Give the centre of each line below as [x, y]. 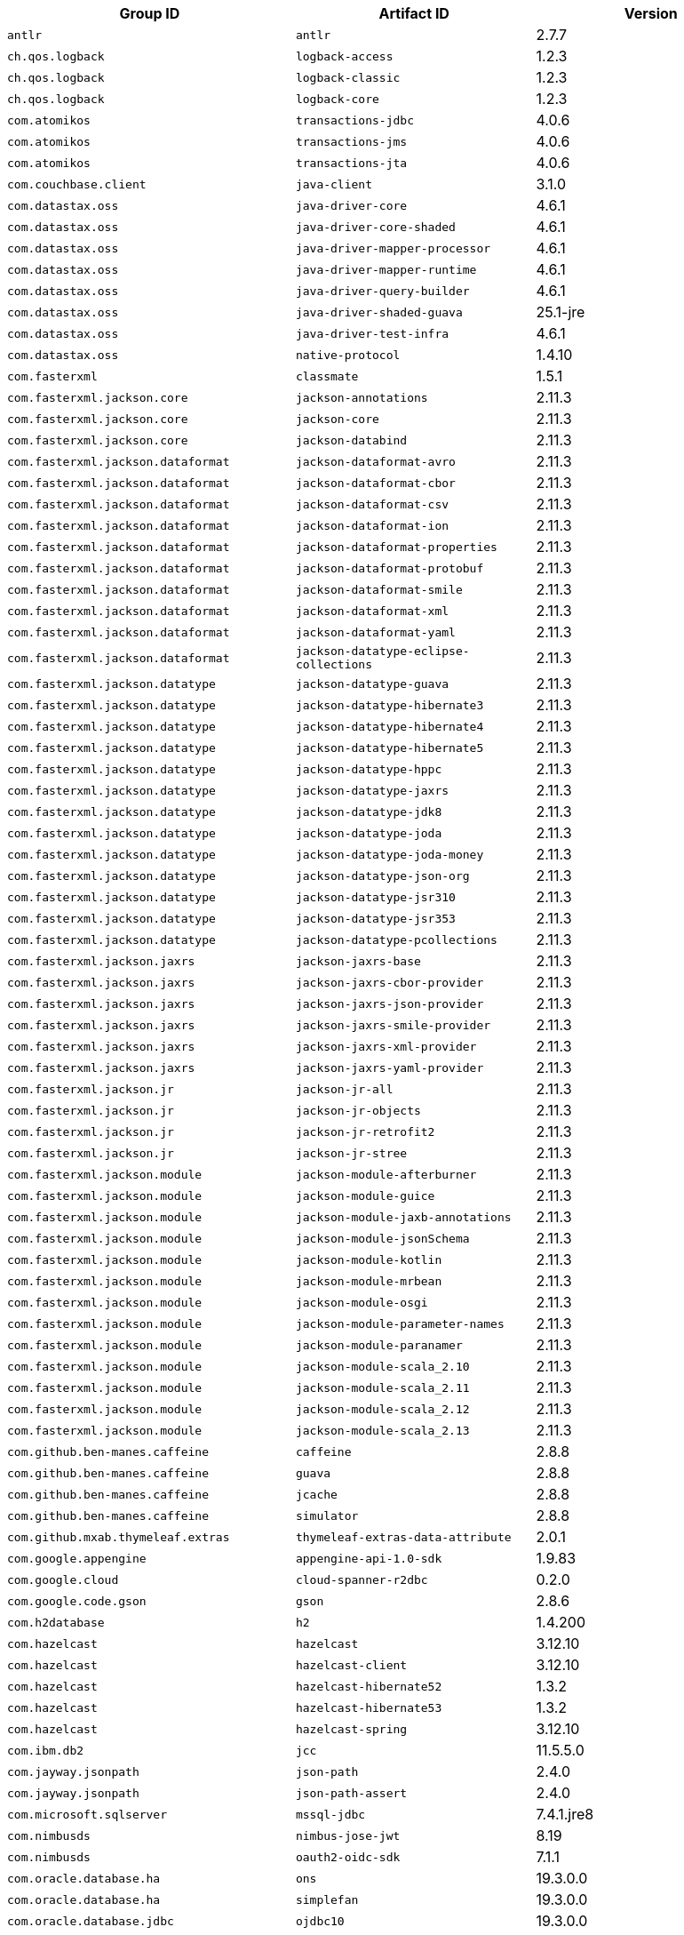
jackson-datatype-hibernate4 [390, 726]
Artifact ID [414, 13]
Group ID [150, 13]
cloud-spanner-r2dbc [362, 1579]
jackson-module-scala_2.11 [382, 1387]
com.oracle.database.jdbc [91, 1921]
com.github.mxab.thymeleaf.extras [119, 1537]
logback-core [337, 99]
